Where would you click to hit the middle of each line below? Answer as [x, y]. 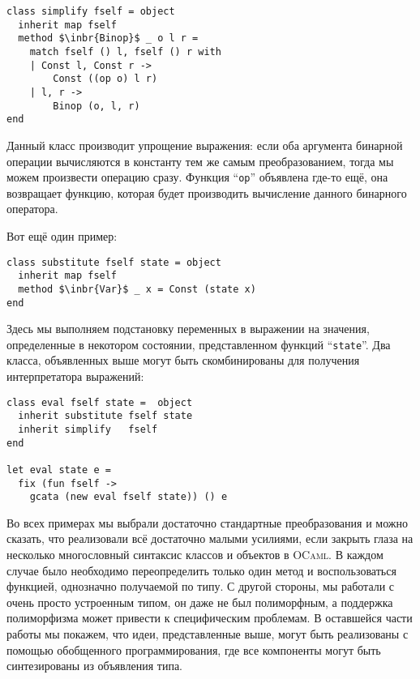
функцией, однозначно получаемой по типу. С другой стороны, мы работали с [201, 586]
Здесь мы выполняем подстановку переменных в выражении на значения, [188, 329]
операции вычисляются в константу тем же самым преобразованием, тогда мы [200, 161]
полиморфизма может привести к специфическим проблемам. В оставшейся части [210, 618]
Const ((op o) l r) [105, 79]
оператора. [32, 209]
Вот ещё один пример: [62, 235]
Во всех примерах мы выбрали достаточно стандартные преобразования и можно [207, 522]
